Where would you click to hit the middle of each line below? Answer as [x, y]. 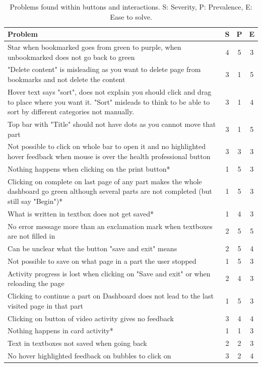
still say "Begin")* [35, 201]
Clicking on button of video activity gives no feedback [91, 318]
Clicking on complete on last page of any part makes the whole [105, 181]
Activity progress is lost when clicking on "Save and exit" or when [109, 273]
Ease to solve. [131, 16]
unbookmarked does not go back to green [71, 57]
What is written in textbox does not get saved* [81, 213]
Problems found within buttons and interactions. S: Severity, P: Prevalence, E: [131, 7]
